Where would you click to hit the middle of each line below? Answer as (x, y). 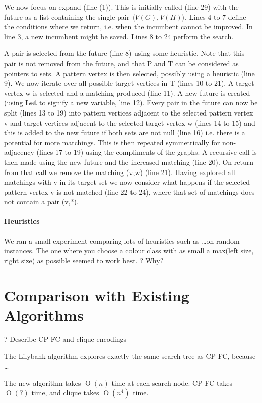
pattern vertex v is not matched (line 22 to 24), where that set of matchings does (129, 191)
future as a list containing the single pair (67, 16)
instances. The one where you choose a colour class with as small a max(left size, (129, 250)
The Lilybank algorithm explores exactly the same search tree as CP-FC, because (130, 356)
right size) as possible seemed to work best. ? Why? (84, 260)
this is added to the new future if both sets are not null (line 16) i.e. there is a (125, 132)
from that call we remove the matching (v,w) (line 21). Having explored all (120, 172)
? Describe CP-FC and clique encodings (65, 339)
